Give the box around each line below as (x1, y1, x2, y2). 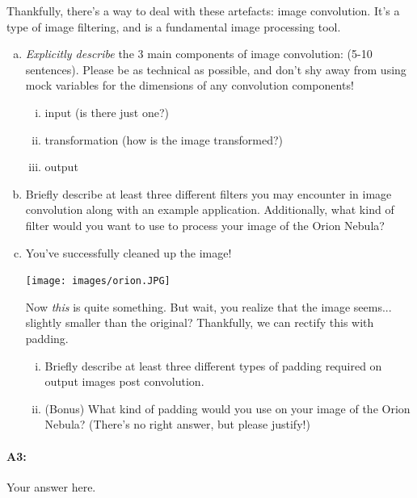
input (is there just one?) (44, 103, 170, 120)
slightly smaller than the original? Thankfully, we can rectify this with (25, 314, 374, 331)
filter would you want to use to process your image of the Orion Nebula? (25, 216, 385, 233)
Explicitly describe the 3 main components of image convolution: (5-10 (25, 45, 373, 62)
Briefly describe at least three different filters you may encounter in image (25, 185, 392, 202)
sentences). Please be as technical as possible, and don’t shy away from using (25, 61, 406, 77)
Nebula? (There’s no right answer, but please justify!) (44, 416, 310, 433)
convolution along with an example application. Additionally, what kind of (25, 201, 394, 218)
